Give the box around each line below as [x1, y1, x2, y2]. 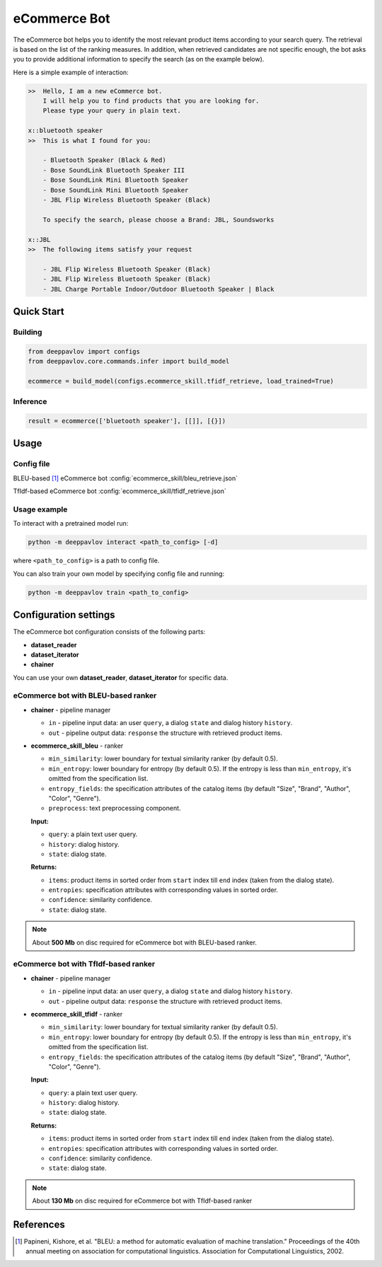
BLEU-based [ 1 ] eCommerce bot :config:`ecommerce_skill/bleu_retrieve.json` [13, 474, 238, 482]
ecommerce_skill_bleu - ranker [30, 741, 124, 750]
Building [13, 327, 42, 337]
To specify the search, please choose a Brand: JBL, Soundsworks [42, 216, 274, 224]
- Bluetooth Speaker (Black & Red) [42, 156, 166, 164]
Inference [13, 397, 47, 407]
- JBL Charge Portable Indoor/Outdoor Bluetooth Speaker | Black [42, 285, 274, 293]
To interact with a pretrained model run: [13, 519, 129, 528]
